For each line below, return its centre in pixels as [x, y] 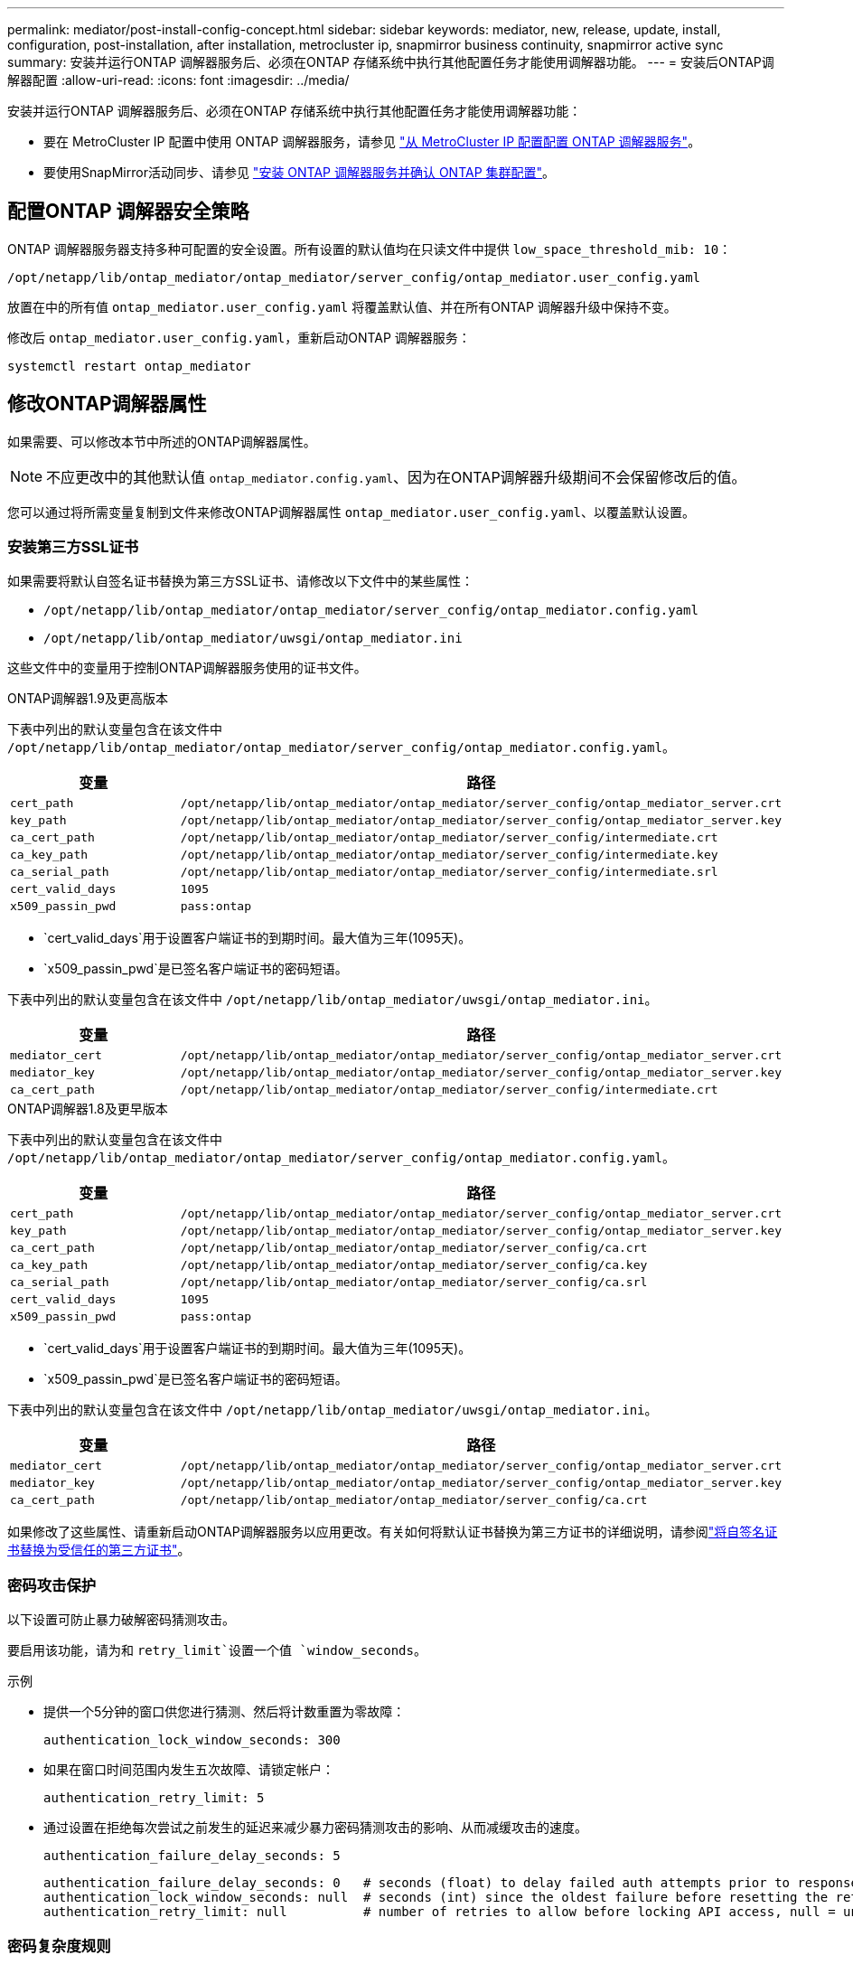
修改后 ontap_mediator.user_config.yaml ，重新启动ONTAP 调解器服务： [239, 337]
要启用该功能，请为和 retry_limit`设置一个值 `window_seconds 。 [217, 1650]
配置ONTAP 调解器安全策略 [128, 211]
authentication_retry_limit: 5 [154, 1798]
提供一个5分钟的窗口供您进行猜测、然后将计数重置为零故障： [225, 1712]
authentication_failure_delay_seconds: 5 [192, 1856]
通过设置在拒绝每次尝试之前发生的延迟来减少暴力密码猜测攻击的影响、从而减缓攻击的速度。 [315, 1828]
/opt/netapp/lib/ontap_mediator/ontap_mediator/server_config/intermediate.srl [449, 872]
